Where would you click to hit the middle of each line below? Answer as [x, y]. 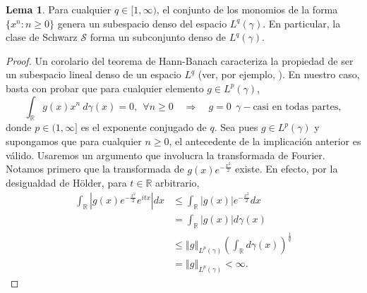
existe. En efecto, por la [287, 169]
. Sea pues [236, 127]
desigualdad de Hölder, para [66, 183]
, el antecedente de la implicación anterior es [265, 141]
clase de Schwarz [42, 37]
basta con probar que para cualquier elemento [105, 88]
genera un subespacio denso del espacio [142, 23]
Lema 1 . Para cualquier [59, 9]
